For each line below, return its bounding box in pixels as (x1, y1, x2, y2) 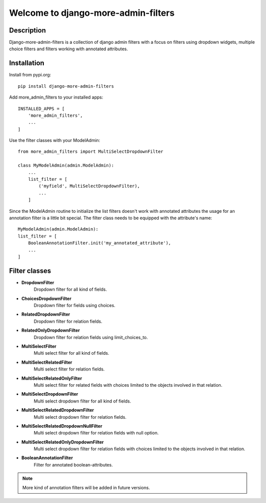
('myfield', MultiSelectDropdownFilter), (38, 183, 140, 189)
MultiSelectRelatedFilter (21, 359, 72, 365)
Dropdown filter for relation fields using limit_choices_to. (33, 334, 148, 340)
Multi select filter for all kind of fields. (33, 350, 109, 356)
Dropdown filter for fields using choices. (33, 302, 116, 308)
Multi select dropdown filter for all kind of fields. (33, 398, 132, 404)
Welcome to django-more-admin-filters (9, 7, 175, 18)
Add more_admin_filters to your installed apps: (9, 94, 103, 101)
